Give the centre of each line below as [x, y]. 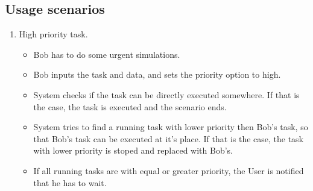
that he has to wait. [70, 182]
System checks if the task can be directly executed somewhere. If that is [166, 94]
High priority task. [53, 34]
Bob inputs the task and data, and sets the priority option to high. [157, 74]
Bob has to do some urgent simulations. [107, 54]
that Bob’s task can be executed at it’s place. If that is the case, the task [169, 138]
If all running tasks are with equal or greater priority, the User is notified [169, 170]
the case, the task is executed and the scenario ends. [130, 106]
